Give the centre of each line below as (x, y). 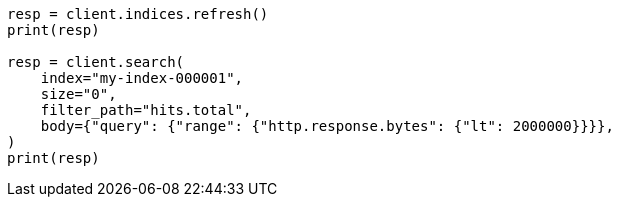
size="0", (78, 94)
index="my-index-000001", (142, 78)
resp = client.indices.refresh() (138, 14)
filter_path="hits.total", (146, 110)
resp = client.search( (96, 62)
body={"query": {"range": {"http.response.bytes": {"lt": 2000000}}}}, (327, 126)
